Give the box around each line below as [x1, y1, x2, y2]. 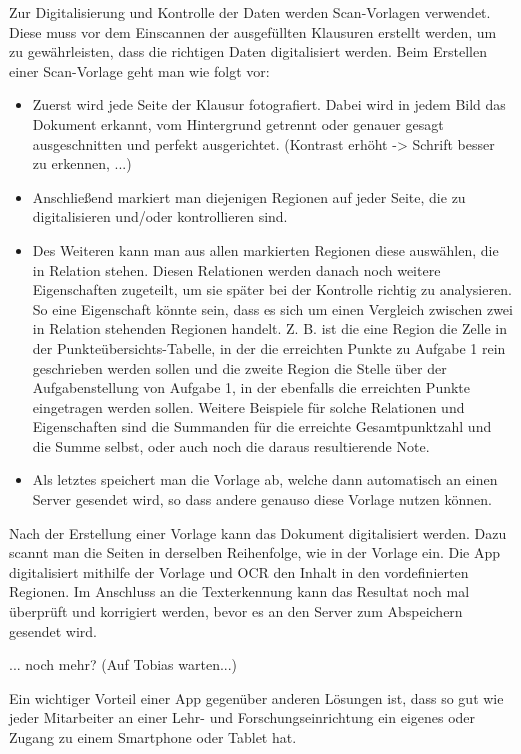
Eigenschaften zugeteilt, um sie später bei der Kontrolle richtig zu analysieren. [32, 279, 512, 300]
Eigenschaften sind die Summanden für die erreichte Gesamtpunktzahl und [32, 416, 492, 437]
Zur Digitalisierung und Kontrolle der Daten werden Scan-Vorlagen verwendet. [9, 2, 491, 22]
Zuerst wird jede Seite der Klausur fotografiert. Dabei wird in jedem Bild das [32, 94, 506, 115]
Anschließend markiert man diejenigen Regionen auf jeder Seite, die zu [32, 186, 466, 207]
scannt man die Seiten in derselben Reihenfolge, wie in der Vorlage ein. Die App [9, 542, 501, 563]
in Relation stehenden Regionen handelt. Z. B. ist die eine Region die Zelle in [32, 318, 507, 339]
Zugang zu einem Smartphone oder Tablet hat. [9, 727, 297, 747]
